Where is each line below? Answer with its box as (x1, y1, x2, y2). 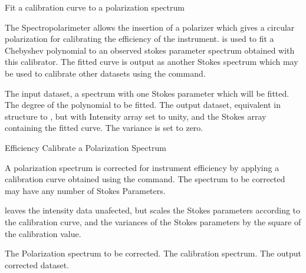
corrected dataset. (5, 258, 70, 271)
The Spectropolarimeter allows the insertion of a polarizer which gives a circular (5, 21, 295, 33)
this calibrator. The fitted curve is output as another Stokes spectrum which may (5, 55, 298, 68)
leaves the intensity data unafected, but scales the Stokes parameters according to (5, 204, 301, 216)
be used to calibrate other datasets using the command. (5, 67, 206, 79)
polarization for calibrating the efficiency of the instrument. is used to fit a (5, 32, 274, 45)
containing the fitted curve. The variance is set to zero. (5, 121, 203, 134)
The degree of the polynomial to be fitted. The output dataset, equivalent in (5, 98, 281, 111)
